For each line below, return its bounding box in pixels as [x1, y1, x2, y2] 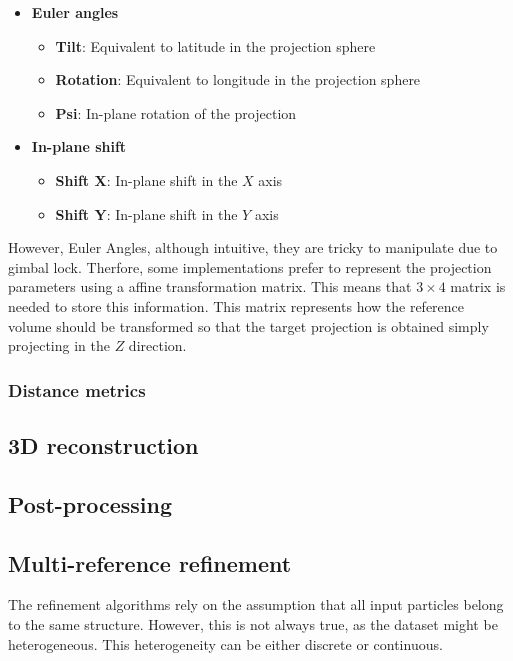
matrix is [450, 276, 506, 297]
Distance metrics [8, 377, 146, 402]
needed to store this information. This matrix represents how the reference [8, 295, 465, 316]
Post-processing [8, 488, 173, 519]
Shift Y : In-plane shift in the [55, 203, 238, 224]
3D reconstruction [8, 429, 199, 460]
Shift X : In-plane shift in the [55, 169, 238, 190]
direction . [128, 335, 187, 356]
